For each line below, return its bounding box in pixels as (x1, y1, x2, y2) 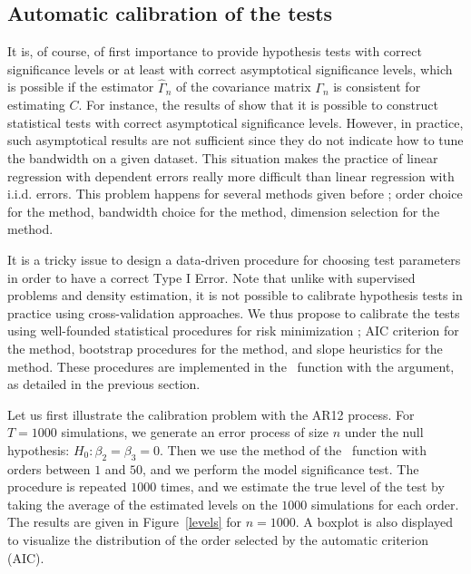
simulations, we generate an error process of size (61, 423, 329, 442)
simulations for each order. (310, 494, 459, 513)
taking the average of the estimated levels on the (7, 494, 278, 513)
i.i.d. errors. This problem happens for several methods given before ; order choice (7, 184, 463, 203)
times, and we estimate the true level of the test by (160, 477, 445, 496)
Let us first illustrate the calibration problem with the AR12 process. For (7, 404, 415, 423)
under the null (344, 423, 424, 442)
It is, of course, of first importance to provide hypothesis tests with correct (7, 42, 422, 61)
